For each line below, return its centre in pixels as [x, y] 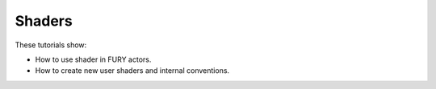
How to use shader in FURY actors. [93, 59]
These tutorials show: [51, 45]
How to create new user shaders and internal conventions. [132, 71]
